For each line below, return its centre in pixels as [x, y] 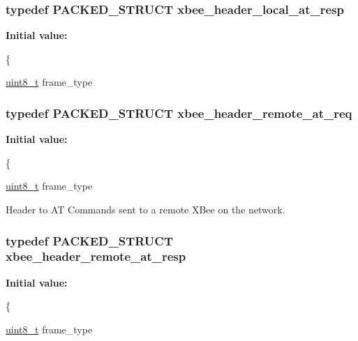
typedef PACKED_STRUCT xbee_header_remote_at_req [179, 113]
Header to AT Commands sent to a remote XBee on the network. [146, 209]
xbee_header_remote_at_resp [96, 256]
